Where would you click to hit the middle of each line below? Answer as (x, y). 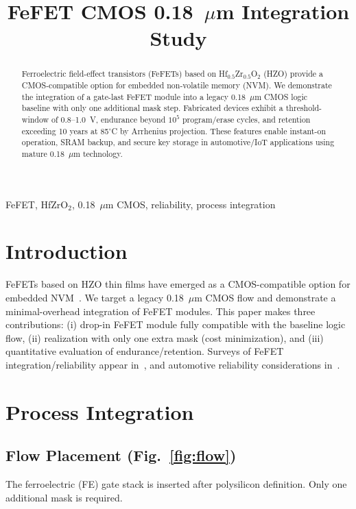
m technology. (98, 153)
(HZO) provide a (294, 74)
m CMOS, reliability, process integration (190, 204)
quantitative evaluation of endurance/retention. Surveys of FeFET (145, 351)
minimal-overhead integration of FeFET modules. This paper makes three (161, 311)
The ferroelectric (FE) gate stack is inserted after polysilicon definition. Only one (176, 484)
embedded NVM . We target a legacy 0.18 (95, 297)
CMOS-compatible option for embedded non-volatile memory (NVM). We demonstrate (177, 85)
